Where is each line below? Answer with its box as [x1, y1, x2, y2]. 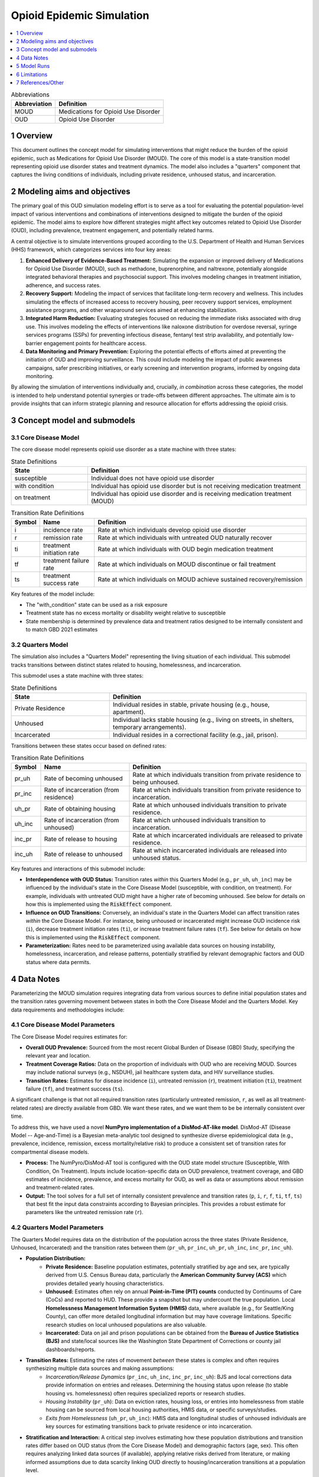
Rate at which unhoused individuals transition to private [132, 801, 287, 809]
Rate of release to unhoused [44, 850, 123, 858]
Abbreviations [11, 90, 50, 99]
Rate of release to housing [44, 835, 118, 843]
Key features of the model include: [11, 590, 95, 597]
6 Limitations [16, 71, 48, 78]
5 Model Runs [16, 63, 50, 70]
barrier [25, 340, 43, 347]
